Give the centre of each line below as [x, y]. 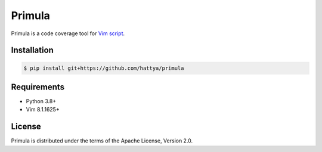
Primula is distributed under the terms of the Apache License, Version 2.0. [102, 141]
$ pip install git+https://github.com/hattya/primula [104, 68]
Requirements [38, 87]
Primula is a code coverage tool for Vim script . [68, 33]
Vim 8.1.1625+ [43, 110]
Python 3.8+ [41, 101]
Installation [32, 50]
